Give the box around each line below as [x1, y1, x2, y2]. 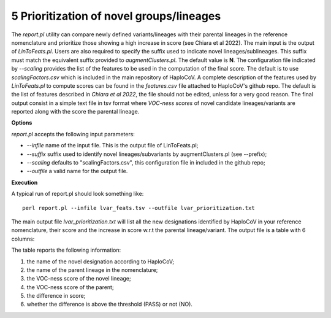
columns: [11, 235, 35, 242]
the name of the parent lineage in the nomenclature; [26, 266, 158, 273]
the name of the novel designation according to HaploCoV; [26, 258, 175, 265]
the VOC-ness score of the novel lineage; [26, 275, 131, 282]
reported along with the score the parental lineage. [11, 108, 140, 115]
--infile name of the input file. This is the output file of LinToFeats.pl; [26, 142, 199, 149]
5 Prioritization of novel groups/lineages [11, 9, 221, 23]
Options [11, 119, 32, 126]
